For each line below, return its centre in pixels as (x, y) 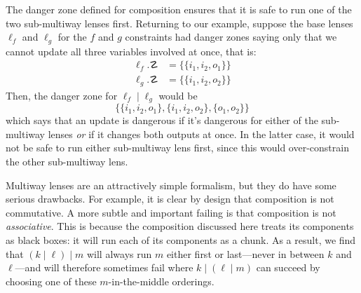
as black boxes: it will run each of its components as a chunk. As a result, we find (181, 239)
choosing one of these (51, 281)
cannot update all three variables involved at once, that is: (131, 51)
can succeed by (288, 267)
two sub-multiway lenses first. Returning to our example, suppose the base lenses (179, 23)
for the (72, 37)
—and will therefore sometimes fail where (104, 267)
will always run (119, 253)
